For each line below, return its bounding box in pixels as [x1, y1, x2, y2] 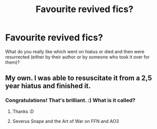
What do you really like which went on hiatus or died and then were [5, 48, 145, 54]
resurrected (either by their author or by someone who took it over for [5, 54, 150, 60]
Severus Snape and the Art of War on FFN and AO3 [12, 118, 119, 124]
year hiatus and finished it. [5, 82, 91, 90]
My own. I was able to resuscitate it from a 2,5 [5, 74, 152, 83]
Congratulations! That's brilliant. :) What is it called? [5, 97, 136, 104]
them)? [5, 59, 20, 65]
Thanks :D [12, 108, 34, 114]
